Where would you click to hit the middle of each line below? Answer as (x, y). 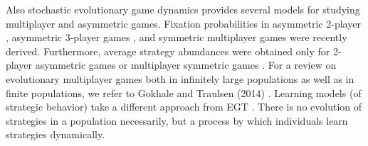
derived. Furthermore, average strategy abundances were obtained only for (168, 51)
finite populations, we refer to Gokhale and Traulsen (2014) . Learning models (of (184, 92)
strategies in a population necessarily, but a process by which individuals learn (177, 120)
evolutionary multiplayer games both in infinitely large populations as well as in (180, 78)
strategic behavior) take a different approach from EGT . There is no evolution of (184, 107)
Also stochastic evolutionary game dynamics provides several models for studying (183, 9)
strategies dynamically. (56, 134)
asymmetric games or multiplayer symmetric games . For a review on (186, 65)
